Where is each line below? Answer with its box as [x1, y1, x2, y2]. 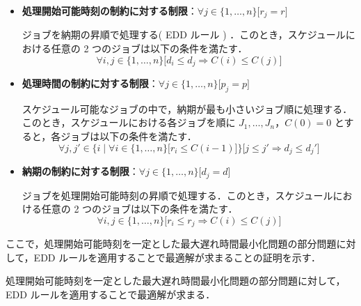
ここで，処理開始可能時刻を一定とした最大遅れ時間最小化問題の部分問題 [6, 236, 337, 251]
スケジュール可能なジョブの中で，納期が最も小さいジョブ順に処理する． [22, 101, 353, 116]
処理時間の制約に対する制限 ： [22, 76, 159, 91]
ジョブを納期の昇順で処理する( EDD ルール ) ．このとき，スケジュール [22, 27, 346, 42]
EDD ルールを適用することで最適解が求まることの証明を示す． [33, 250, 321, 264]
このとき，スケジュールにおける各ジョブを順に [22, 115, 236, 130]
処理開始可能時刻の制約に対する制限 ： [22, 3, 198, 17]
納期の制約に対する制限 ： [22, 164, 139, 178]
